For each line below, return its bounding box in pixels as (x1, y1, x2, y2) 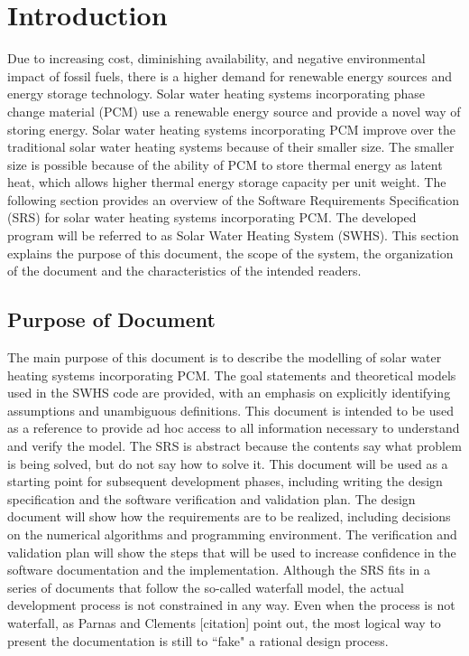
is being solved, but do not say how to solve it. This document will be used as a (7, 454, 448, 473)
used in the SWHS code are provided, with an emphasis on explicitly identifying (7, 383, 451, 402)
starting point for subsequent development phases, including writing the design (7, 472, 443, 491)
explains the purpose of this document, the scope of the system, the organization (7, 243, 454, 262)
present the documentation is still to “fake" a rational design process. (7, 631, 389, 650)
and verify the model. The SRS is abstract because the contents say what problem (7, 436, 462, 455)
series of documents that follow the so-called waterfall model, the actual (7, 577, 404, 596)
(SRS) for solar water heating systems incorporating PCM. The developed (7, 208, 417, 227)
